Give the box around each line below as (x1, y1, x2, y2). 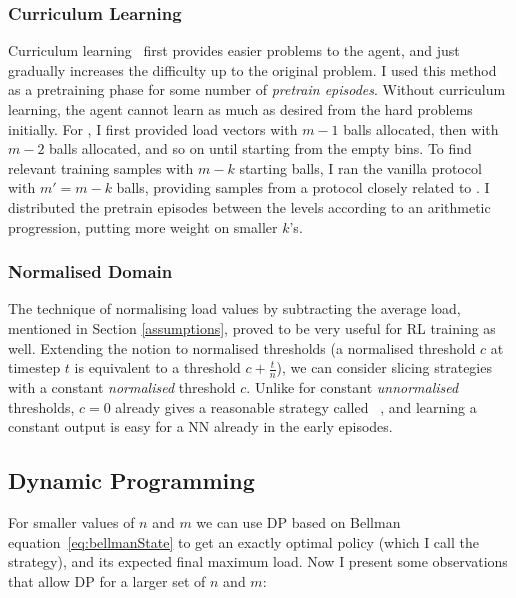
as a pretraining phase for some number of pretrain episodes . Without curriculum (8, 79, 506, 100)
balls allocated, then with (343, 118, 499, 139)
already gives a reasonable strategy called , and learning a (115, 396, 477, 417)
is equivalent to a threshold (74, 357, 241, 378)
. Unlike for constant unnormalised (246, 376, 459, 397)
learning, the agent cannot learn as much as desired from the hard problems (8, 99, 473, 119)
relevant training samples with (8, 157, 194, 178)
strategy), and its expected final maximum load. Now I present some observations (8, 551, 508, 572)
